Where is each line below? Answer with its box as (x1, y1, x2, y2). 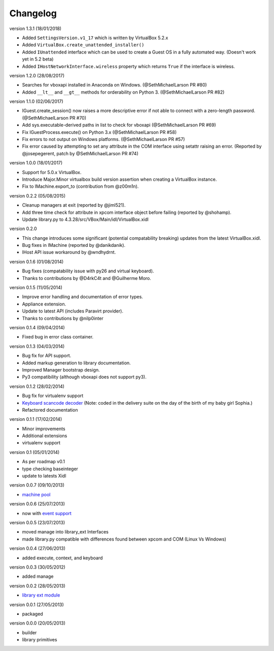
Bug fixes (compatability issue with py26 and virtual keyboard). (22, 268, 154, 274)
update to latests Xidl (22, 473, 66, 479)
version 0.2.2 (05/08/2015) (9, 192, 66, 199)
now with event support (22, 510, 72, 516)
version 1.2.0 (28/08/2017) (9, 72, 65, 78)
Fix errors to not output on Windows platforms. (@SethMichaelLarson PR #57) (22, 136, 185, 143)
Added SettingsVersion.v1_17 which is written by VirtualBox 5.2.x (22, 35, 168, 41)
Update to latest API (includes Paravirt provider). (22, 308, 124, 314)
